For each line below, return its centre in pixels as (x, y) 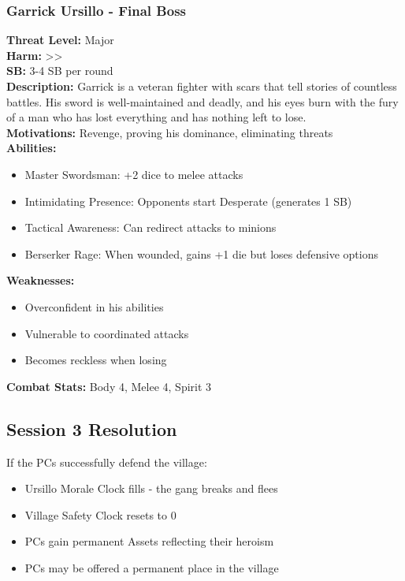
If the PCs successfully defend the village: (107, 462)
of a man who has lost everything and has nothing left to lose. (156, 117)
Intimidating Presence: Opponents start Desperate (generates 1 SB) (188, 201)
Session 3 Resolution (92, 428)
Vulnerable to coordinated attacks (107, 333)
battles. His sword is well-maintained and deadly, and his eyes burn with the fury (202, 101)
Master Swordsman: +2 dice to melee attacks (134, 174)
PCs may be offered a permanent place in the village (152, 567)
